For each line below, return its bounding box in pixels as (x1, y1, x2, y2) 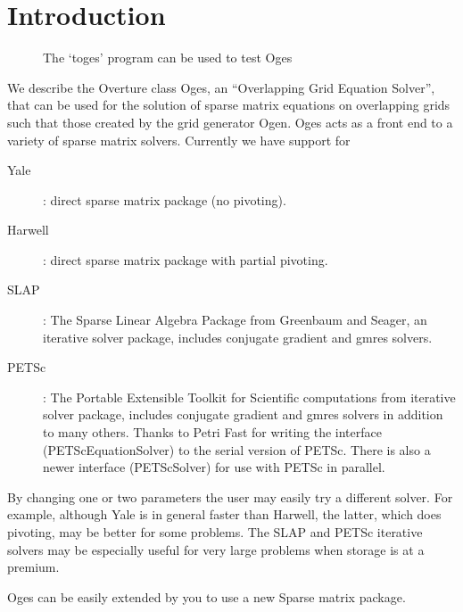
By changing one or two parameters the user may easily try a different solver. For (7, 487, 453, 506)
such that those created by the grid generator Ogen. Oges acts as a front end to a (7, 112, 453, 131)
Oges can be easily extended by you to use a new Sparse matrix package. (7, 587, 406, 606)
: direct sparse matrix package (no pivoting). (43, 190, 286, 209)
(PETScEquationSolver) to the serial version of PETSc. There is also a (43, 440, 431, 459)
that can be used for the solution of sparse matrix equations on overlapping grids (7, 95, 451, 114)
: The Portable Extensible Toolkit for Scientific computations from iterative (43, 387, 456, 406)
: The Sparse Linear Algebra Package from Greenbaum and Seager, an (43, 310, 427, 329)
